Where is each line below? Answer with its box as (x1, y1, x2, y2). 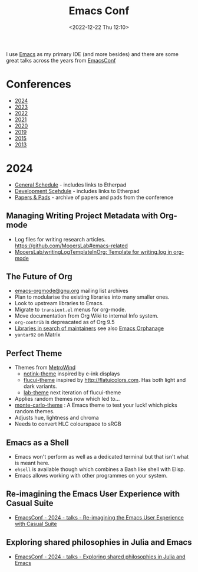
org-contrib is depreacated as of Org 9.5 (14, 319, 115, 326)
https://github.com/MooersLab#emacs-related (14, 242, 128, 249)
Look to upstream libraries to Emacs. (14, 300, 104, 307)
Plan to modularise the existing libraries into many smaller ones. (14, 293, 170, 300)
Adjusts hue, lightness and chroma (14, 414, 99, 421)
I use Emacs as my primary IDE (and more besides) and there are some (6, 50, 179, 57)
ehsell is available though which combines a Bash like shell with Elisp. (14, 466, 186, 473)
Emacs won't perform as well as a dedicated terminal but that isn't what (14, 453, 189, 460)
